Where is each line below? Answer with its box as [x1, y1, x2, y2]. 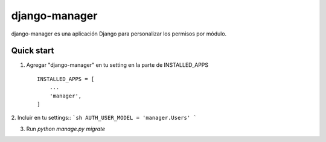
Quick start [11, 46, 54, 56]
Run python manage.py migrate [26, 125, 106, 132]
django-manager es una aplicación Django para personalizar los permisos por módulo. [11, 30, 227, 37]
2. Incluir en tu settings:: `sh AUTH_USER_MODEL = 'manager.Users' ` [11, 114, 197, 122]
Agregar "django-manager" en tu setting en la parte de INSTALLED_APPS [26, 61, 209, 69]
